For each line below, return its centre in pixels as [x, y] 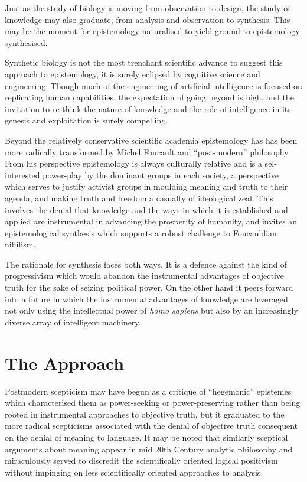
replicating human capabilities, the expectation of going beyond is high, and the [149, 97]
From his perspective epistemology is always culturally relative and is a [133, 163]
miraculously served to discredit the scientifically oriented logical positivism [141, 460]
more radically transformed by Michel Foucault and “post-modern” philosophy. [148, 152]
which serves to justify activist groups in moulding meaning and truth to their [146, 186]
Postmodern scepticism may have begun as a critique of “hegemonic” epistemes [148, 391]
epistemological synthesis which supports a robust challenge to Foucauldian [141, 232]
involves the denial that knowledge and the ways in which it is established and [146, 209]
